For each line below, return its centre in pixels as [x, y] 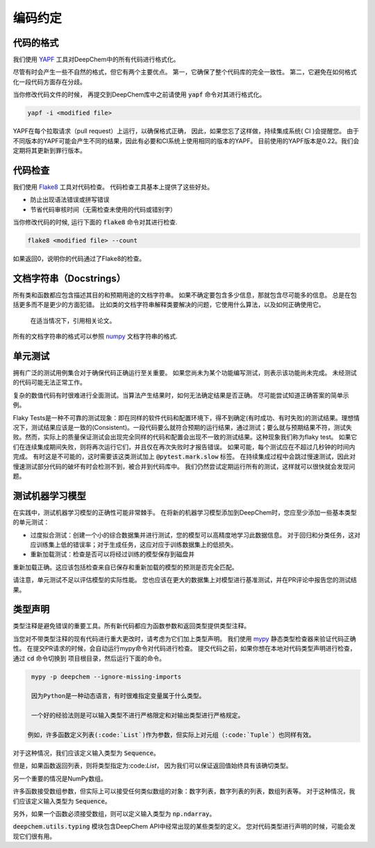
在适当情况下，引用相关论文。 [73, 320]
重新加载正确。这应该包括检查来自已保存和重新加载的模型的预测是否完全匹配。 [125, 567]
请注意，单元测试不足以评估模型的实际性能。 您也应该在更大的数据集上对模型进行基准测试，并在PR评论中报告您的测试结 [185, 580]
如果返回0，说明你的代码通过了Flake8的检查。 [79, 259]
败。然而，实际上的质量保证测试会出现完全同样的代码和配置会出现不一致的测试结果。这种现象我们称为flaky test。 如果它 [185, 437]
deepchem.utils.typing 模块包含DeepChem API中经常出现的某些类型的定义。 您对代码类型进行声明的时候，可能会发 [184, 826]
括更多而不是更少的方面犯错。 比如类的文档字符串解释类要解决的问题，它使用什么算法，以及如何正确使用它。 [169, 305]
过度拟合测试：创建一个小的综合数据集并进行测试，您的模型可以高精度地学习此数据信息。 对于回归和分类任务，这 [192, 535]
